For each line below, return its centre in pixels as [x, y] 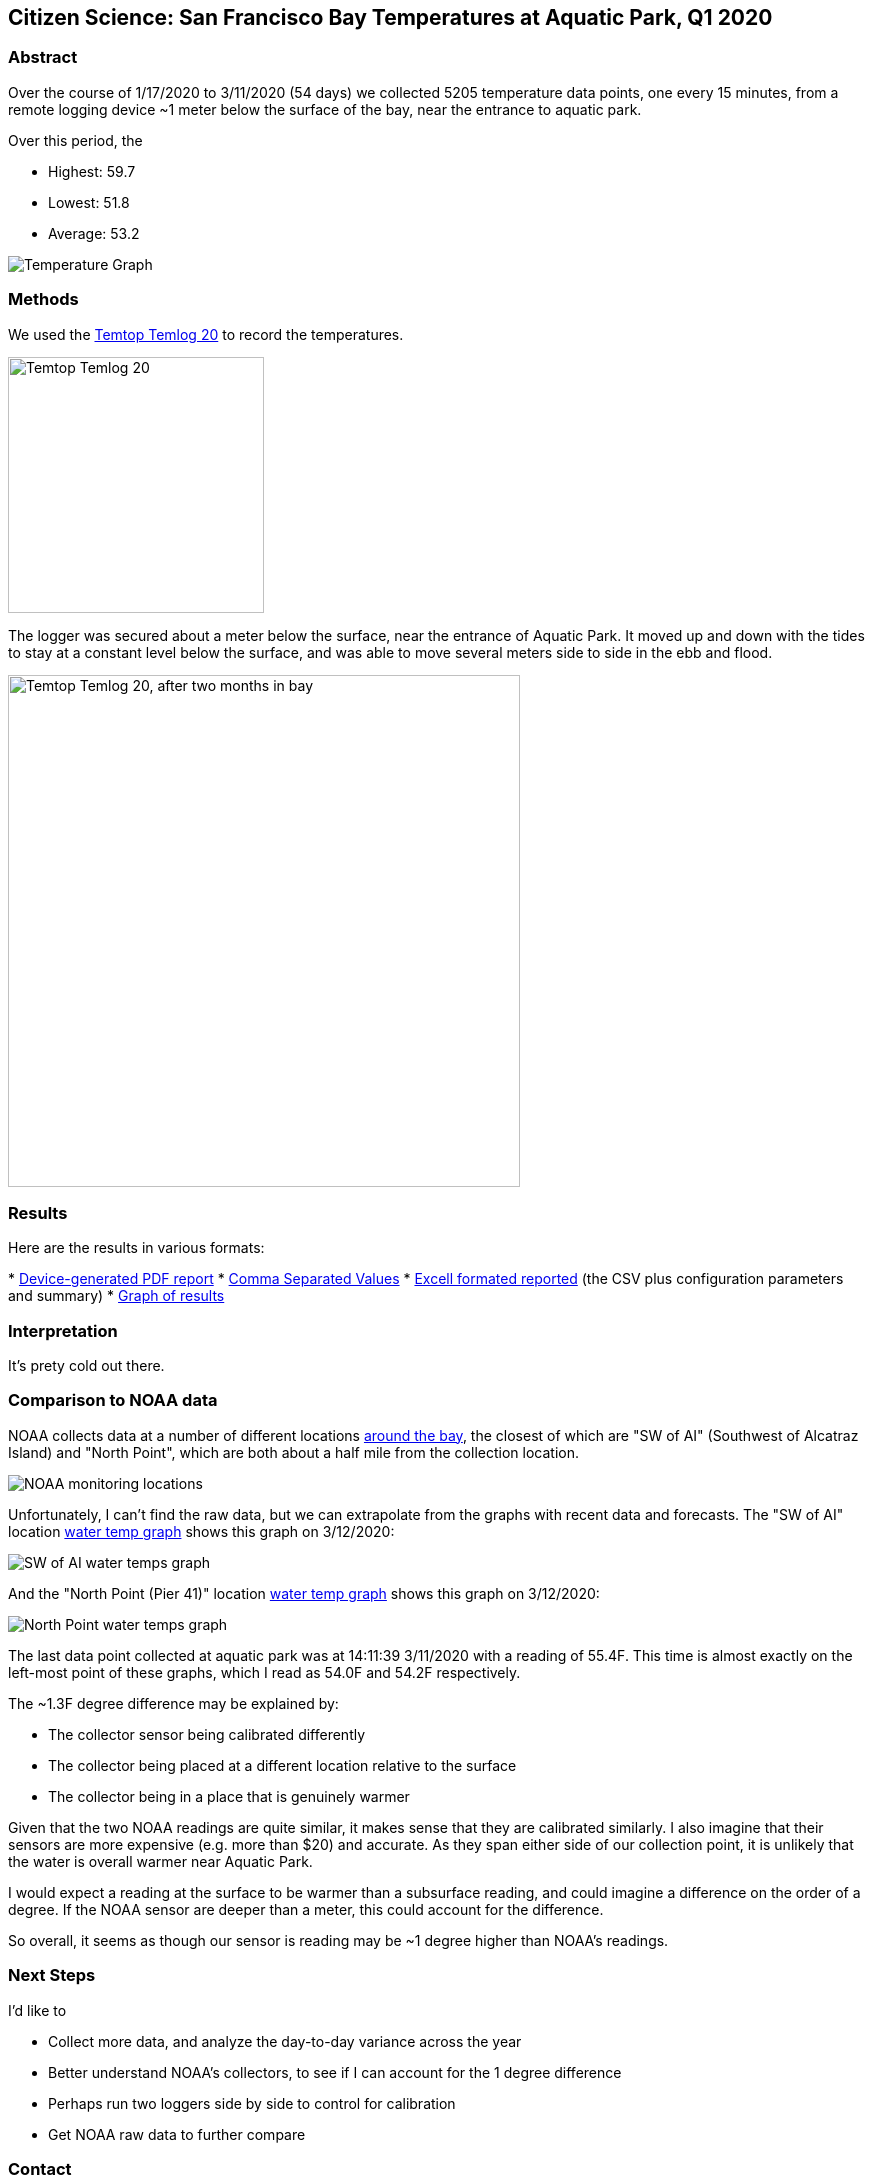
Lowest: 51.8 [89, 202]
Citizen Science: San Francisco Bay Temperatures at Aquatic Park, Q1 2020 [390, 17]
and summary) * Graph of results [116, 1296]
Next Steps [52, 1975]
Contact [40, 2168]
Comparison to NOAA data [113, 1400]
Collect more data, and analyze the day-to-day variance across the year [285, 2041]
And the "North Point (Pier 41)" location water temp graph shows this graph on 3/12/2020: [304, 1593]
